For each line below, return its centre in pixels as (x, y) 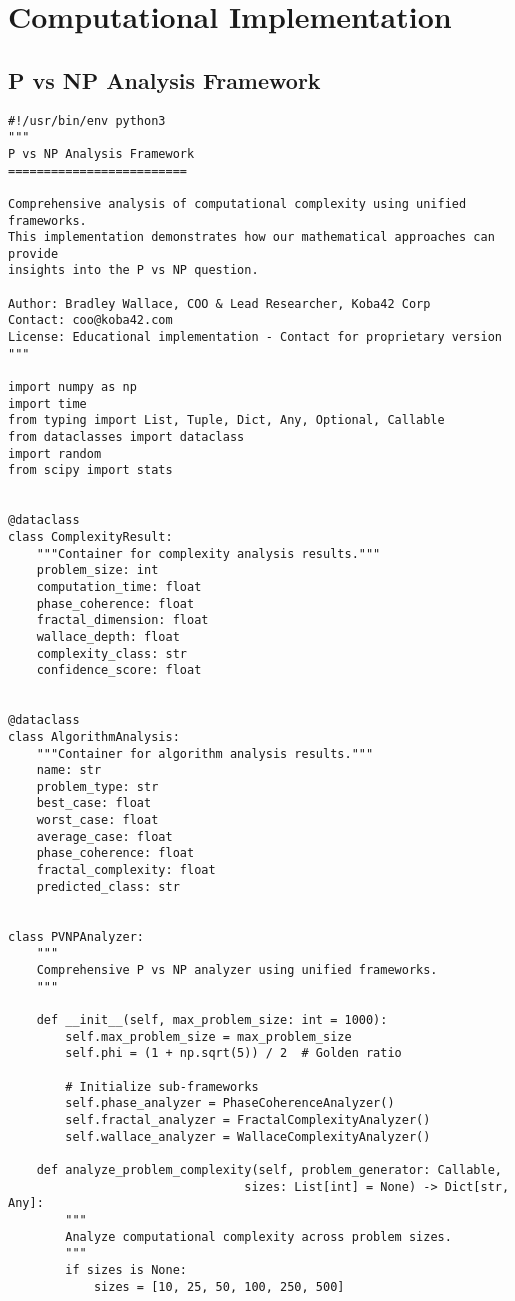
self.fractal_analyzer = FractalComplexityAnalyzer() (248, 1119)
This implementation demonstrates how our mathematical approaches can (251, 237)
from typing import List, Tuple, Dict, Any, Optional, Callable (226, 420)
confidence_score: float (119, 670)
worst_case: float (97, 820)
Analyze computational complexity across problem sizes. (258, 1236)
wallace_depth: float (108, 636)
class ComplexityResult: (90, 536)
